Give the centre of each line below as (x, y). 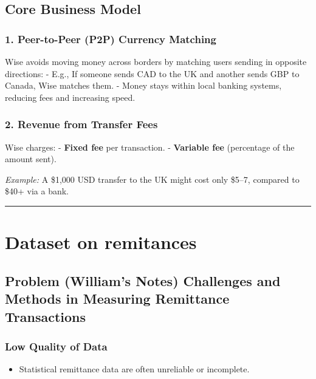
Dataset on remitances (101, 242)
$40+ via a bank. (37, 191)
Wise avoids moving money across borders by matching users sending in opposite (156, 61)
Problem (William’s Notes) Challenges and (143, 280)
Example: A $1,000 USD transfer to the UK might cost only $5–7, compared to (152, 179)
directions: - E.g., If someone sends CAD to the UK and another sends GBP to (152, 73)
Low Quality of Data (56, 346)
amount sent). (31, 159)
